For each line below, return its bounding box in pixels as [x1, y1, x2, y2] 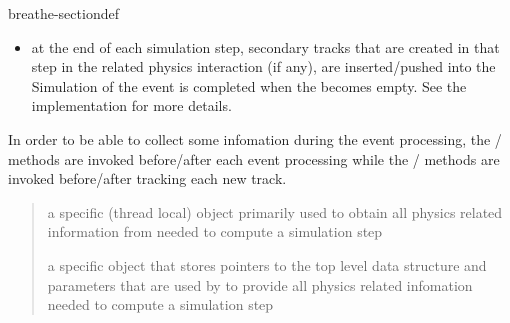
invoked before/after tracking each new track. [8, 168, 287, 189]
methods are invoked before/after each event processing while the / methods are [8, 148, 500, 169]
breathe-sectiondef [8, 3, 119, 23]
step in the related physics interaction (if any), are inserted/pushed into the [31, 56, 496, 77]
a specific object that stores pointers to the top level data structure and [47, 254, 487, 275]
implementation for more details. [31, 95, 232, 116]
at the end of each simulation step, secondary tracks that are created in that [31, 36, 500, 57]
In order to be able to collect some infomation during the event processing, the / [8, 128, 502, 149]
